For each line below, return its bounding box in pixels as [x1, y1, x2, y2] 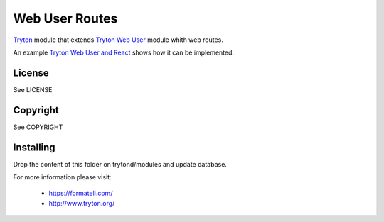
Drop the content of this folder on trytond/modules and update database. [13, 160, 228, 168]
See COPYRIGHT [13, 123, 63, 131]
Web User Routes [13, 11, 118, 26]
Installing [13, 141, 56, 153]
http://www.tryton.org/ [48, 199, 115, 207]
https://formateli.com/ [48, 189, 113, 198]
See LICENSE [13, 85, 53, 94]
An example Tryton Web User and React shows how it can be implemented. [13, 48, 235, 57]
